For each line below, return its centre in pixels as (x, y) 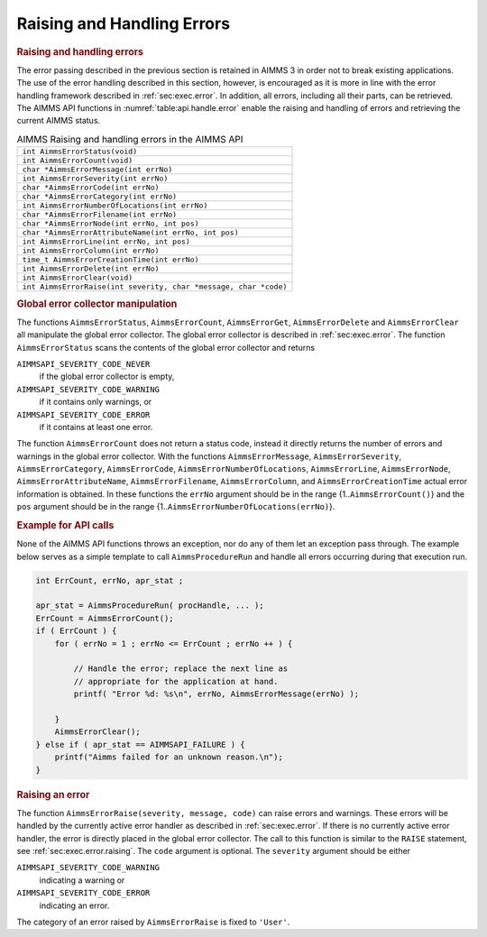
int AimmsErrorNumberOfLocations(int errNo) (115, 206)
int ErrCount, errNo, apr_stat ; (110, 580)
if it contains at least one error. (96, 427)
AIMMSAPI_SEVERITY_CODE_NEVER (83, 364)
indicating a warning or (82, 880)
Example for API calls (65, 526)
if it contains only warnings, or (96, 402)
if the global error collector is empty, (107, 377)
